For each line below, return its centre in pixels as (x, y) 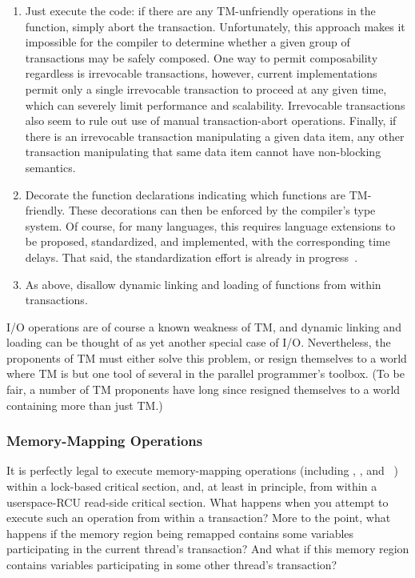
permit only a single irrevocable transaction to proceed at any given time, (206, 88)
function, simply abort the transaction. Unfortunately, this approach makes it (215, 26)
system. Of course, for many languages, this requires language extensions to (210, 225)
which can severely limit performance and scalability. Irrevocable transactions (215, 104)
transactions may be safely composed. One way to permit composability (202, 57)
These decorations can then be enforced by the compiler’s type (222, 210)
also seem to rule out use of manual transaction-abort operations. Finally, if (211, 120)
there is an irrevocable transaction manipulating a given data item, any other (215, 136)
